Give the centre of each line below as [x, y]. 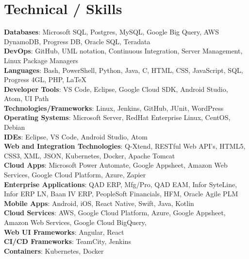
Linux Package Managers [41, 60]
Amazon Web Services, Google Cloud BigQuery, [75, 222]
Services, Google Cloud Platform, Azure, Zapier [75, 175]
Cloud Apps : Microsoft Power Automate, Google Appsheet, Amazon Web [116, 165]
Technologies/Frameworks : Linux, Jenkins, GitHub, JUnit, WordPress [114, 108]
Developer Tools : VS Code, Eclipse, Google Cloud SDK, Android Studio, [116, 89]
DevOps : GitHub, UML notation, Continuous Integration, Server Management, [123, 51]
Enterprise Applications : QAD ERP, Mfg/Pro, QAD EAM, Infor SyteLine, [121, 184]
